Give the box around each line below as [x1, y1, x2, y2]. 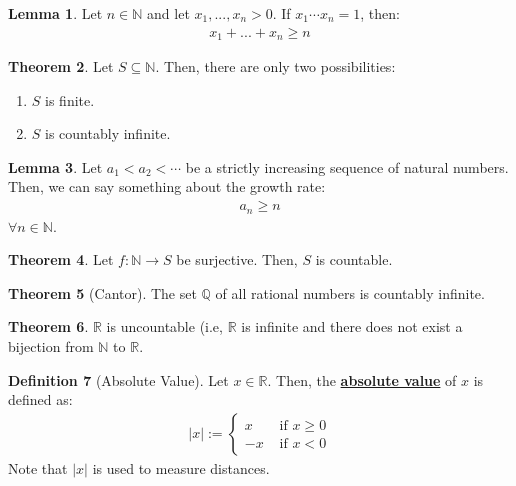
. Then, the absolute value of [267, 369, 457, 390]
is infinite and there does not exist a [241, 316, 463, 337]
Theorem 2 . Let [8, 56, 114, 77]
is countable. [315, 249, 393, 270]
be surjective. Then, [176, 249, 298, 270]
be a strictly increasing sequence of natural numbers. [185, 156, 509, 177]
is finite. [45, 89, 95, 110]
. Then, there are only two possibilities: [155, 56, 396, 77]
